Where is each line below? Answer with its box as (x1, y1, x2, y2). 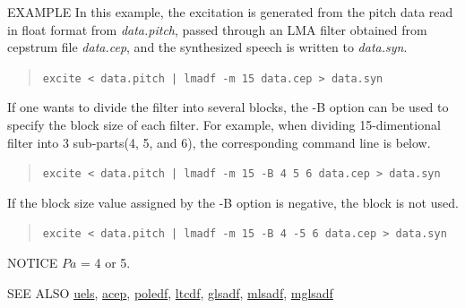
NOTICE (7, 253, 58, 272)
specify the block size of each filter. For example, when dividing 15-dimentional (7, 115, 441, 134)
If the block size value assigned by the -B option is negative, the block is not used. (7, 192, 459, 211)
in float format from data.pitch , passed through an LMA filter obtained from (7, 20, 427, 38)
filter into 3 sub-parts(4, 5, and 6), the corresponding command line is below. (7, 133, 431, 151)
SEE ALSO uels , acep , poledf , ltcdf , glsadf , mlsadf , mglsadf (7, 283, 333, 302)
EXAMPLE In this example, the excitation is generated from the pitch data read (7, 3, 453, 21)
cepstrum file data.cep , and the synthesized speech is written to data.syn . (7, 38, 408, 56)
